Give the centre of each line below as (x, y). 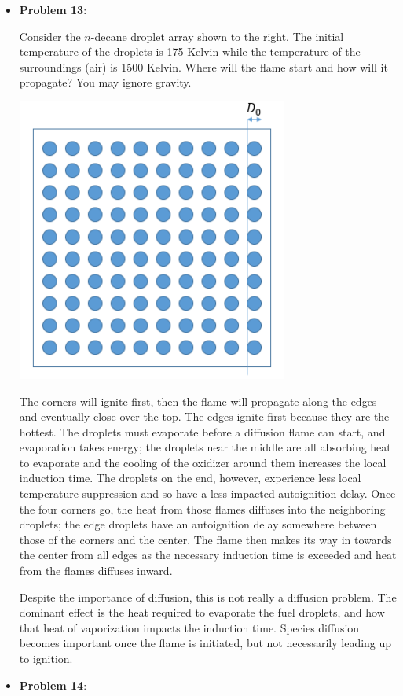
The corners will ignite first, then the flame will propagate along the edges (198, 401)
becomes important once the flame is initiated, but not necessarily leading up (205, 643)
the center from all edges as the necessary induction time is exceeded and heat (208, 555)
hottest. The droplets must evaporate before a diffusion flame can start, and (202, 431)
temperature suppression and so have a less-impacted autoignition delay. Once (207, 493)
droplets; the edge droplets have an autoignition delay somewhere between (198, 524)
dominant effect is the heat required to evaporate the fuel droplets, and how (202, 612)
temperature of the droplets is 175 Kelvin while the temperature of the (190, 52)
